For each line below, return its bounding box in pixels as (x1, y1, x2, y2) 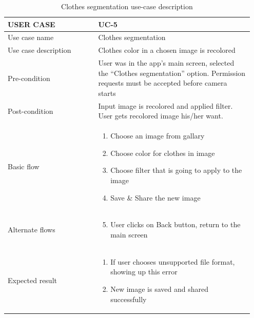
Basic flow (8, 161, 40, 172)
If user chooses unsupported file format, (110, 256, 235, 267)
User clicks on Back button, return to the (110, 219, 241, 230)
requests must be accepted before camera (98, 77, 227, 88)
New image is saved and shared (110, 284, 208, 294)
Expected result (8, 275, 57, 286)
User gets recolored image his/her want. (98, 110, 223, 121)
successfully (110, 293, 147, 304)
